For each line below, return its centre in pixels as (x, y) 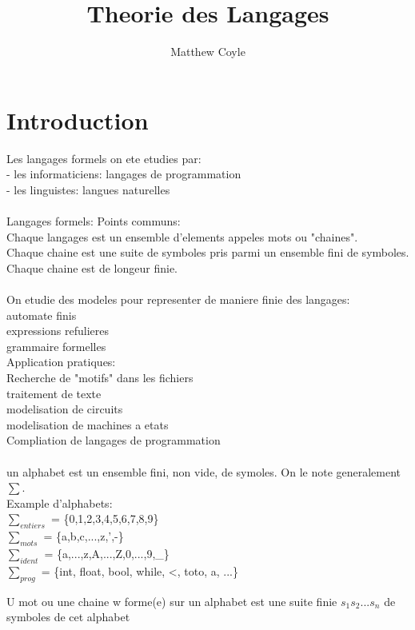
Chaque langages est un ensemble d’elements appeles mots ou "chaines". (182, 236)
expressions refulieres (58, 331)
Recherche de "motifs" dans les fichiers (100, 377)
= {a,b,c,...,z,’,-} (84, 536)
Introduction (78, 120)
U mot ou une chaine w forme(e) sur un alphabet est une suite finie (172, 601)
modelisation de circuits (65, 409)
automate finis (42, 315)
